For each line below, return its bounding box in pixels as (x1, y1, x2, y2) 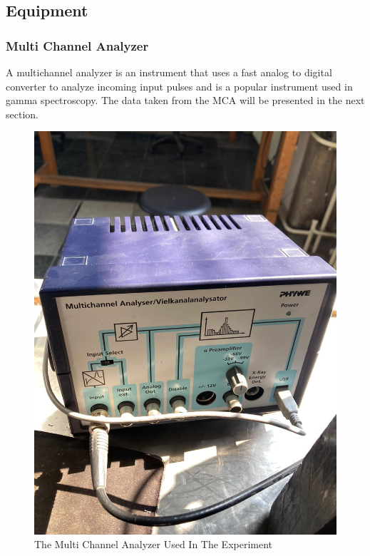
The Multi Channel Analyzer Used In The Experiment (34, 537, 273, 552)
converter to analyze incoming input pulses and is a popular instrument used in (6, 78, 353, 93)
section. (6, 106, 38, 121)
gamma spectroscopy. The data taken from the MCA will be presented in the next (6, 93, 365, 108)
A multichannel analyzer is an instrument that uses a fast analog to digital (6, 65, 332, 79)
